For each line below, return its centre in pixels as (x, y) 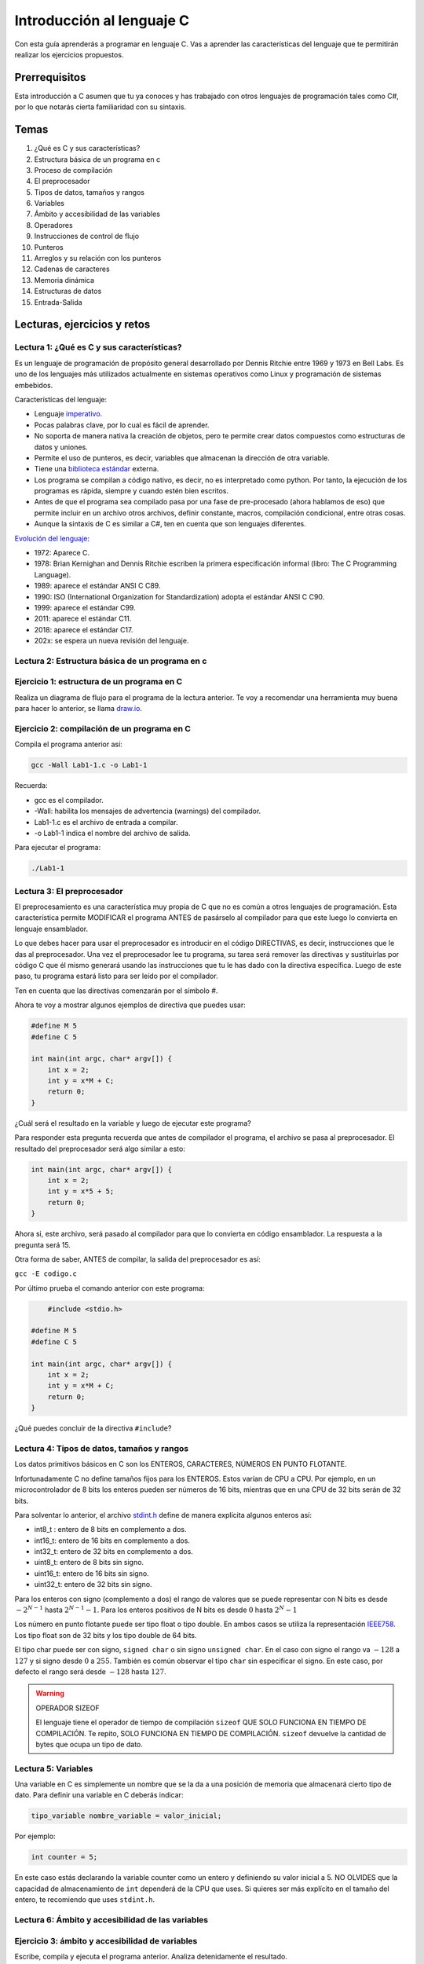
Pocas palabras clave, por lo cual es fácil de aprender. (122, 425)
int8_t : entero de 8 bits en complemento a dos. (111, 1530)
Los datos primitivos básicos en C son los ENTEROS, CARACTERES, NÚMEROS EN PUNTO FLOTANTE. (181, 1464)
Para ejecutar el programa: (58, 848)
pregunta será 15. (42, 1244)
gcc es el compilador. (69, 800)
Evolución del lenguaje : (52, 538)
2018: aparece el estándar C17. (84, 629)
